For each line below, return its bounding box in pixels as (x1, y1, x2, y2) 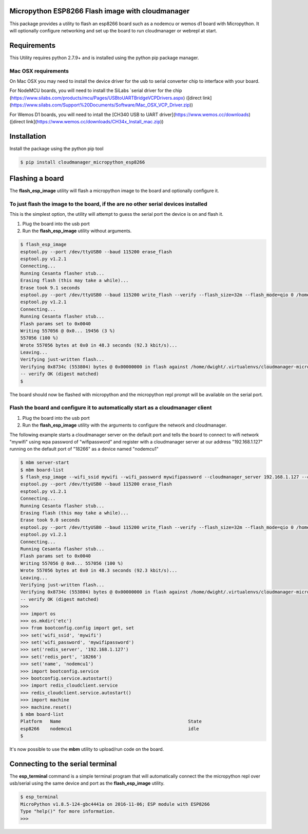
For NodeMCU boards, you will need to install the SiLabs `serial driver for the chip (9, 87, 182, 94)
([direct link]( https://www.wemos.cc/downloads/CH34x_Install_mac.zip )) (9, 118, 164, 124)
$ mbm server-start (20, 460, 69, 466)
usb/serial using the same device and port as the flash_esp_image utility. (9, 780, 165, 786)
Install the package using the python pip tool (9, 145, 104, 152)
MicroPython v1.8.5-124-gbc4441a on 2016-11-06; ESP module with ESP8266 (20, 801, 210, 807)
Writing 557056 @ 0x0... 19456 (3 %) (20, 328, 115, 333)
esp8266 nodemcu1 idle (20, 726, 199, 732)
